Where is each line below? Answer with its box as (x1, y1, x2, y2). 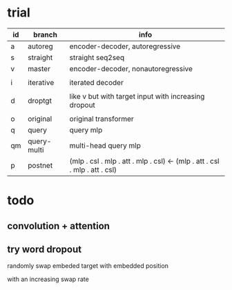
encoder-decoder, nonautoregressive (69, 64, 193, 73)
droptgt (27, 95, 52, 105)
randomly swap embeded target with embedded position (7, 262, 169, 270)
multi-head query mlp (69, 140, 142, 150)
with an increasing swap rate (7, 275, 90, 284)
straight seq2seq (69, 52, 125, 62)
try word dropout (7, 243, 81, 255)
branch (33, 30, 57, 39)
